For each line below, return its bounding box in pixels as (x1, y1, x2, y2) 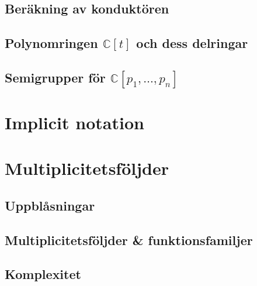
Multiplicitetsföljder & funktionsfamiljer (5, 230, 253, 249)
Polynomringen (5, 34, 98, 52)
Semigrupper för (5, 68, 106, 86)
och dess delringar (136, 34, 248, 52)
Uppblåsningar (5, 196, 95, 214)
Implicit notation (5, 110, 144, 134)
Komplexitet (5, 265, 81, 283)
